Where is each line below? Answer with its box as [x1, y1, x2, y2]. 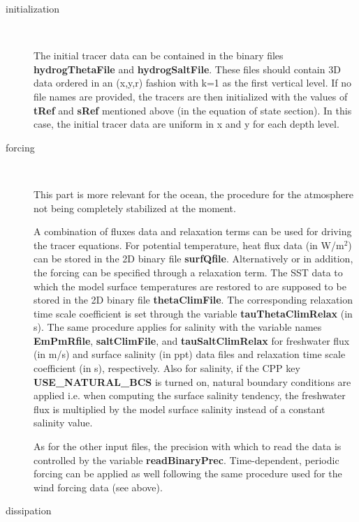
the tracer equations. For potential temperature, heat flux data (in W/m [34, 237, 344, 252]
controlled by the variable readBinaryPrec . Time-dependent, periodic [34, 452, 339, 467]
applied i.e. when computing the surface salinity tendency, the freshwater [34, 388, 346, 403]
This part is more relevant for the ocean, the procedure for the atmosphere [34, 186, 353, 201]
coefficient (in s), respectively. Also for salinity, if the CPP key [34, 361, 300, 375]
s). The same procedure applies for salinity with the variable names [34, 320, 322, 334]
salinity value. [34, 415, 93, 430]
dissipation [6, 503, 52, 518]
